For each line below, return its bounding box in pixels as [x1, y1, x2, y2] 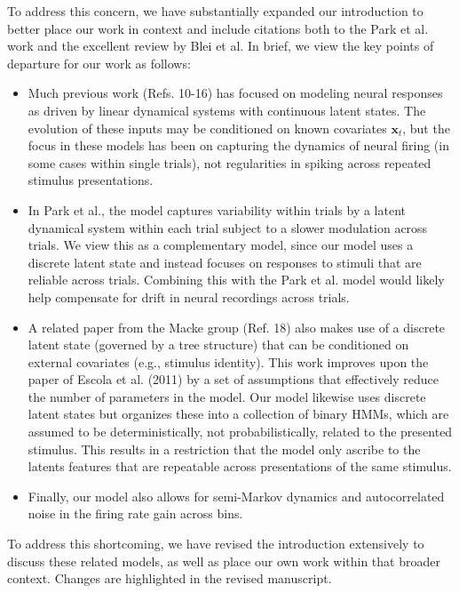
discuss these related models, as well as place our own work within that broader [7, 551, 440, 570]
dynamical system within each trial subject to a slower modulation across [28, 218, 428, 236]
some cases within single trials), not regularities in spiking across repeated [28, 153, 431, 172]
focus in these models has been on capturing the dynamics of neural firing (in [28, 136, 449, 155]
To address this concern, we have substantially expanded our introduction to [7, 2, 423, 20]
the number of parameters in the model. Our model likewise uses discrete [28, 387, 426, 405]
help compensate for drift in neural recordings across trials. [28, 287, 350, 306]
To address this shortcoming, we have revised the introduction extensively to [7, 534, 424, 553]
